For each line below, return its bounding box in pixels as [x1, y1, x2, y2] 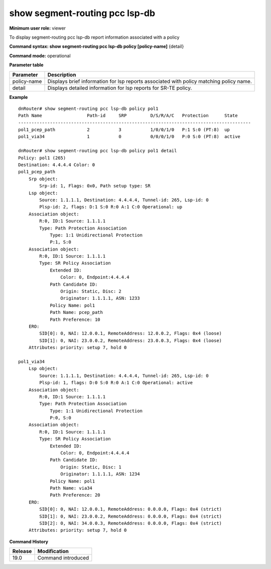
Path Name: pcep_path [50, 309, 103, 315]
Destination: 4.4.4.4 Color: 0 [18, 162, 95, 168]
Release [12, 548, 32, 555]
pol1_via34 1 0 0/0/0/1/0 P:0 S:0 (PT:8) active [18, 134, 241, 140]
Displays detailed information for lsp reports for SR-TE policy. [47, 84, 192, 91]
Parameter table [9, 62, 44, 68]
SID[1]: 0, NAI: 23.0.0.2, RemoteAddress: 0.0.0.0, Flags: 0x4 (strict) [39, 513, 222, 519]
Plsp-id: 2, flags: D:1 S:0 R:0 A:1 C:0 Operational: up [39, 204, 183, 210]
